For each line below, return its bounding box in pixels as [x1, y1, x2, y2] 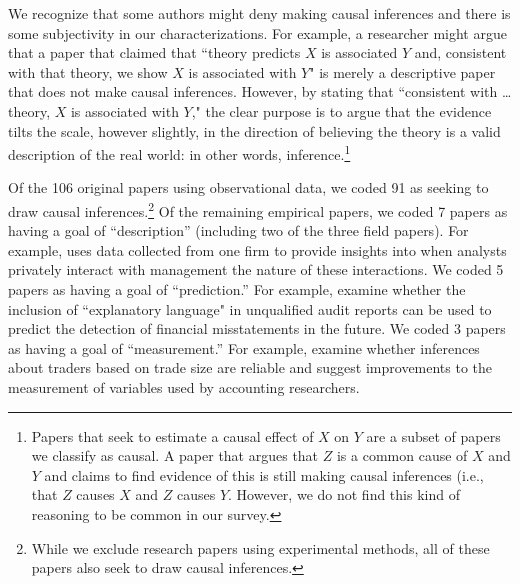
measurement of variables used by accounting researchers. [8, 377, 360, 397]
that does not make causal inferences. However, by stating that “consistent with [8, 81, 498, 102]
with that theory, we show [8, 61, 168, 82]
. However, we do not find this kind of [228, 484, 460, 505]
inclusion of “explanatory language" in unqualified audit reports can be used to [8, 298, 492, 319]
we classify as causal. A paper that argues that [31, 445, 319, 466]
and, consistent [414, 42, 507, 63]
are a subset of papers [366, 425, 501, 446]
